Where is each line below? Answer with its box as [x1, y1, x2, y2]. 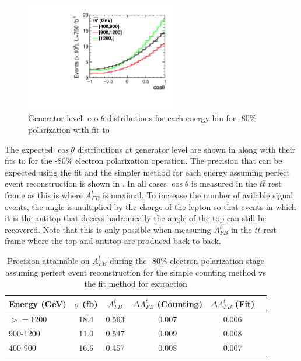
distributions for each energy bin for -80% [107, 112, 257, 124]
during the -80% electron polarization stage [109, 254, 264, 266]
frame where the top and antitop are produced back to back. [5, 235, 221, 247]
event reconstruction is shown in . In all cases [5, 177, 167, 190]
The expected [5, 143, 53, 155]
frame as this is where [5, 188, 83, 201]
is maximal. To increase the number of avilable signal [103, 188, 293, 201]
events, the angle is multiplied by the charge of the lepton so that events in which [5, 200, 296, 212]
